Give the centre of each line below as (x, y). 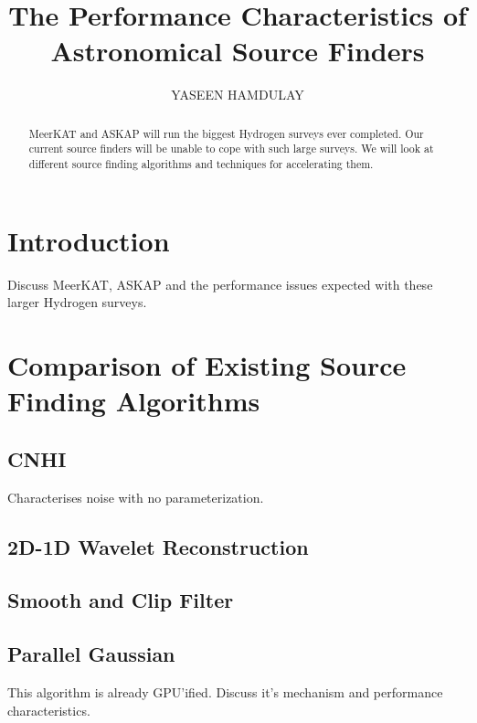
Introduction (89, 240)
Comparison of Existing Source (207, 364)
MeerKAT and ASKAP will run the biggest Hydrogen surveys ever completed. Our (226, 133)
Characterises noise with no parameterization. (136, 497)
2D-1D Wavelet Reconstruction (158, 546)
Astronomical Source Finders (238, 51)
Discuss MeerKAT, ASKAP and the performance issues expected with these (220, 284)
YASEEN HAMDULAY (238, 95)
